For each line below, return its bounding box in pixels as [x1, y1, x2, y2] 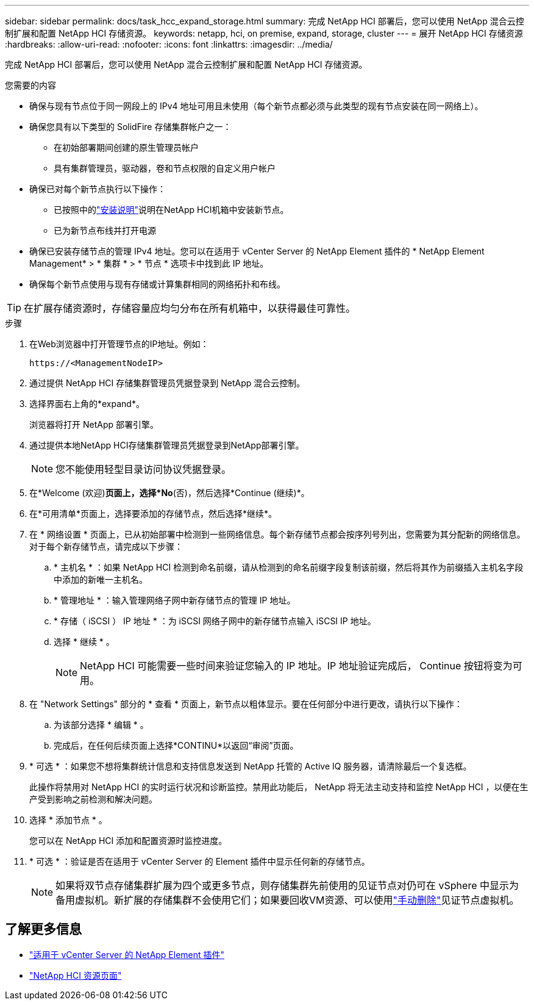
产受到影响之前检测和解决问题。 [29, 794, 157, 804]
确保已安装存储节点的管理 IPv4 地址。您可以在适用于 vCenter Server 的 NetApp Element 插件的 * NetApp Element [29, 246, 485, 256]
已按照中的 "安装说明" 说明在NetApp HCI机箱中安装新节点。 [54, 204, 289, 215]
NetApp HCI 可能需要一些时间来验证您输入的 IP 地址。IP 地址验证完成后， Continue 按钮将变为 [80, 660, 513, 672]
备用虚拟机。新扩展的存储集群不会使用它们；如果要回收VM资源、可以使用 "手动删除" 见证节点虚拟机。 [55, 894, 519, 906]
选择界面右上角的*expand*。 [29, 398, 144, 409]
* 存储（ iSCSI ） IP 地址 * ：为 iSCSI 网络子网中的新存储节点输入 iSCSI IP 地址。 [54, 616, 376, 626]
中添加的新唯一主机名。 [54, 574, 148, 585]
